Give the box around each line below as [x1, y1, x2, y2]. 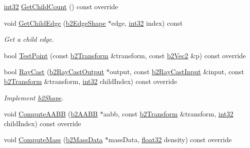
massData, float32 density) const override [108, 134, 232, 145]
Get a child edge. [4, 34, 54, 44]
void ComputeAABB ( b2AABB [4, 109, 98, 119]
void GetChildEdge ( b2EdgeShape [4, 17, 106, 28]
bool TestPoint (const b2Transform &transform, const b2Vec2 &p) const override [4, 50, 246, 60]
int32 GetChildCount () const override [4, 1, 118, 11]
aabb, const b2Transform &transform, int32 [103, 109, 233, 119]
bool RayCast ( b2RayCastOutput [4, 66, 104, 77]
